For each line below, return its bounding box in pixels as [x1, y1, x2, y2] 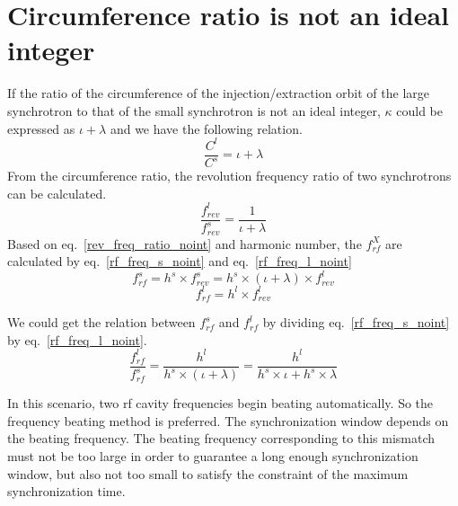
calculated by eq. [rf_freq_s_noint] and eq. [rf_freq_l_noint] [7, 252, 352, 271]
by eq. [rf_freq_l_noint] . [7, 330, 147, 349]
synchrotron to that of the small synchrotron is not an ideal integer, [7, 101, 381, 120]
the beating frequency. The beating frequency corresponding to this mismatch [7, 429, 436, 448]
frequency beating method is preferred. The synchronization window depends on [7, 411, 449, 430]
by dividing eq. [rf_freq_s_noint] [262, 313, 450, 332]
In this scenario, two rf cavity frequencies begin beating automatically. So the [7, 394, 434, 413]
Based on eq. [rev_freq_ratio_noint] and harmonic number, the [7, 234, 362, 253]
